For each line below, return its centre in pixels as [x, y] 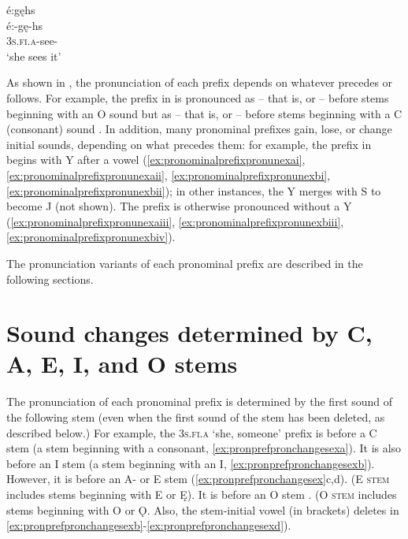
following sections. [50, 279]
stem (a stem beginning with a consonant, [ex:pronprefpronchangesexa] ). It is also [204, 448]
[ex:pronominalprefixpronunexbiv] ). [91, 237]
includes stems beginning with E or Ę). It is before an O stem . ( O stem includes [202, 494]
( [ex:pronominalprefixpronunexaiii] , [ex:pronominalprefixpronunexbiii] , [175, 221]
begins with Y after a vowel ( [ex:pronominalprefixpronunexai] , [156, 160]
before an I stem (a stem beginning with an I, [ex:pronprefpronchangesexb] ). [191, 463]
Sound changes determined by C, [189, 333]
